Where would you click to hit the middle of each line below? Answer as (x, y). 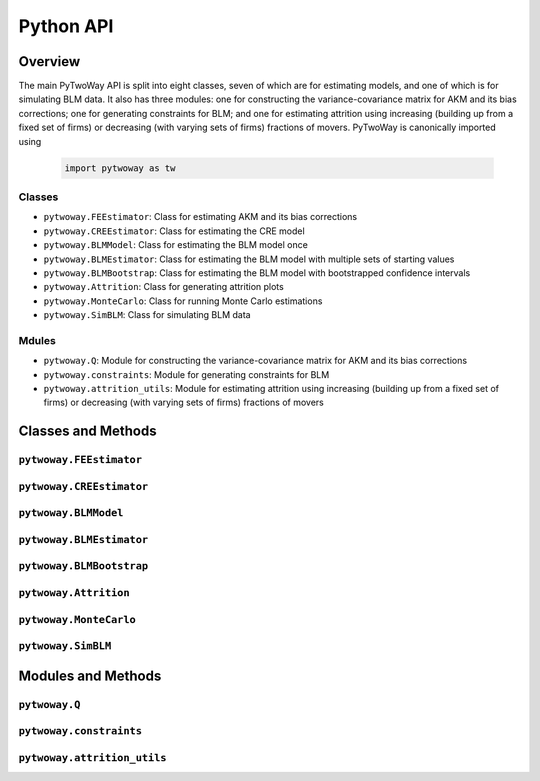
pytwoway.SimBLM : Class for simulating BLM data (147, 315)
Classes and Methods (87, 431)
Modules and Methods (90, 675)
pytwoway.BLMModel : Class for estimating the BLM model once (176, 245)
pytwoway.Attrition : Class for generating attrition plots (163, 287)
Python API (66, 26)
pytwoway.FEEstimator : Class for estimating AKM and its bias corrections (200, 217)
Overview (49, 61)
